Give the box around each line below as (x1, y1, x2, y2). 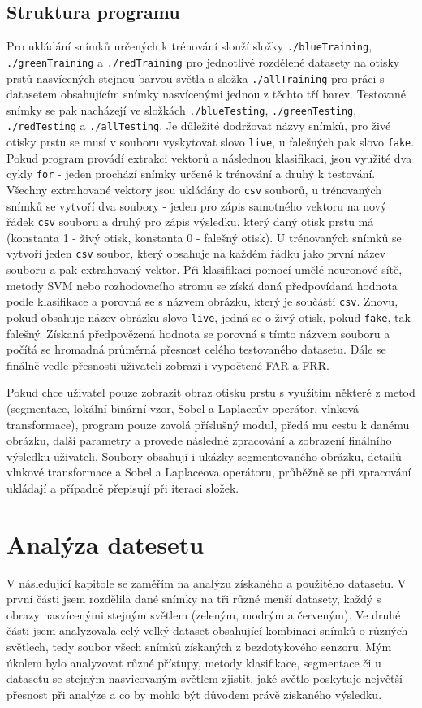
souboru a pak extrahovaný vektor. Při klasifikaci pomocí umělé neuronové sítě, (6, 261, 403, 278)
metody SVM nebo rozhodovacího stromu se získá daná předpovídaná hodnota (6, 276, 398, 293)
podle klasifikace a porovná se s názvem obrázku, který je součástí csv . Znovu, (6, 293, 398, 310)
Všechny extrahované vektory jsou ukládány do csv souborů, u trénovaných (6, 180, 382, 198)
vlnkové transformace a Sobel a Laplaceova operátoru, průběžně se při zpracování (6, 463, 411, 480)
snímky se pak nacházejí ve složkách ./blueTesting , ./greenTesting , (6, 101, 357, 118)
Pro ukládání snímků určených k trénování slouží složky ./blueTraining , (6, 37, 372, 54)
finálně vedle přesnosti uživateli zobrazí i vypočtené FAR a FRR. (6, 356, 329, 373)
